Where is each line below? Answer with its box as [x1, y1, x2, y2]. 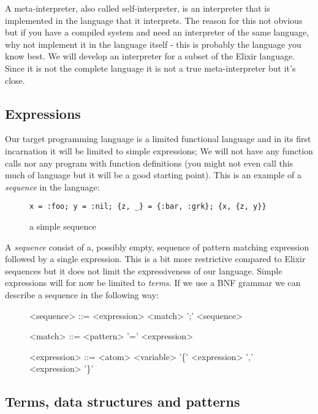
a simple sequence [29, 219, 96, 232]
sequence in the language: [5, 180, 100, 193]
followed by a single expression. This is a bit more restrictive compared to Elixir [5, 252, 306, 265]
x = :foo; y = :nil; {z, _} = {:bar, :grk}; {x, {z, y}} [29, 202, 267, 211]
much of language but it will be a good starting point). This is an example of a [5, 168, 302, 181]
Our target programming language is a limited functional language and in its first [5, 132, 311, 145]
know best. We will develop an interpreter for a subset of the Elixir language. [5, 50, 295, 62]
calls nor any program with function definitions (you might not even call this [5, 156, 293, 169]
